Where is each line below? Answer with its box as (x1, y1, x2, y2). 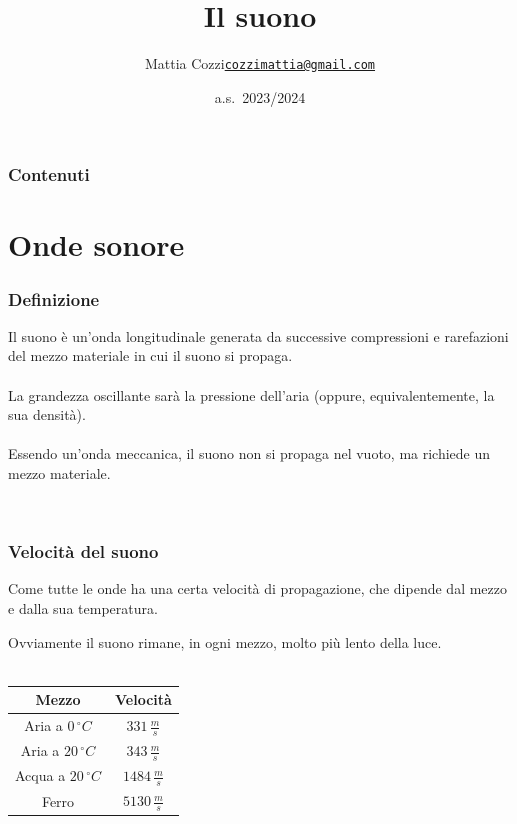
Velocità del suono (8, 539, 159, 564)
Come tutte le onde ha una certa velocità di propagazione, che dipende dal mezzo (8, 578, 507, 599)
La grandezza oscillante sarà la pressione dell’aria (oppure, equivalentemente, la (8, 384, 495, 405)
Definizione (8, 286, 100, 311)
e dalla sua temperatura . (8, 598, 158, 619)
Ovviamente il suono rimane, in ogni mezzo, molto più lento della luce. (8, 631, 442, 652)
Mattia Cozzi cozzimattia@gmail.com (144, 53, 376, 74)
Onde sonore (8, 224, 185, 265)
